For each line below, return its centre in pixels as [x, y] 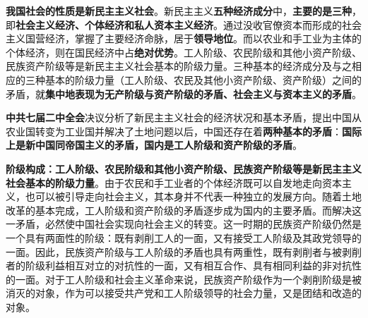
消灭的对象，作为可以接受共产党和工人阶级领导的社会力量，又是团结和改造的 [184, 293]
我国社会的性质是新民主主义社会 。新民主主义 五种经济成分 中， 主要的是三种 [179, 11]
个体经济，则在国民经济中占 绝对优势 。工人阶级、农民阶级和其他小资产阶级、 [184, 52]
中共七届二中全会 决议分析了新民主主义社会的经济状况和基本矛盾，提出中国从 [184, 117]
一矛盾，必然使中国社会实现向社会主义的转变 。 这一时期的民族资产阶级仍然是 [184, 224]
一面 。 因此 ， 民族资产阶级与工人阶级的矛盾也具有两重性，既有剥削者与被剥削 [184, 251]
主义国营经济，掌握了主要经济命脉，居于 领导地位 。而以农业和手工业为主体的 [184, 38]
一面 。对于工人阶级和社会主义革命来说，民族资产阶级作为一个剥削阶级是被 [188, 279]
